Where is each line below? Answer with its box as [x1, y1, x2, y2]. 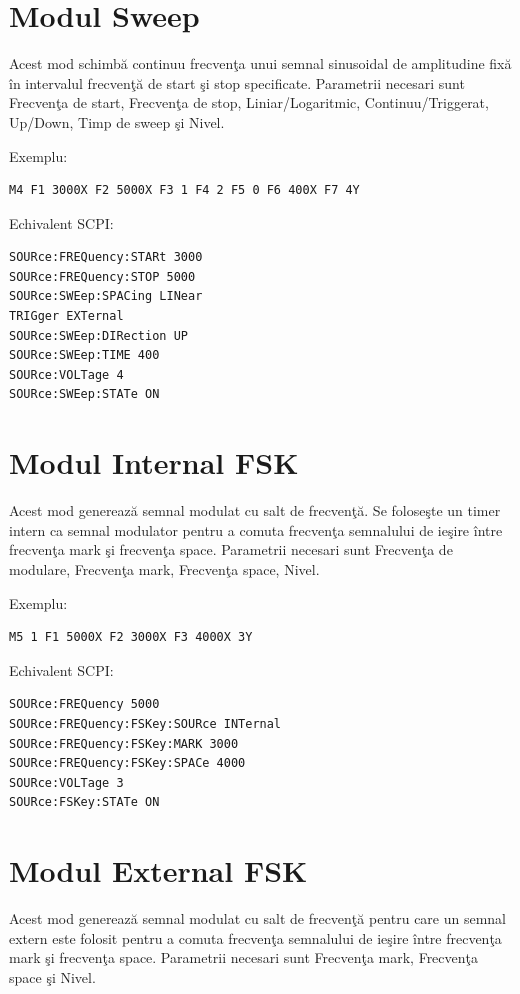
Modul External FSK [9, 850, 308, 891]
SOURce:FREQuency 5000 [9, 697, 160, 712]
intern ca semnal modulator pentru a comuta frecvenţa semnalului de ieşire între [9, 519, 503, 540]
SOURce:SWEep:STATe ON [9, 387, 160, 402]
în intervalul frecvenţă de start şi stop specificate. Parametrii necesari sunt [9, 72, 465, 93]
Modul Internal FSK [9, 442, 299, 483]
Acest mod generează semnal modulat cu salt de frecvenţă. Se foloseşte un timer [9, 500, 501, 521]
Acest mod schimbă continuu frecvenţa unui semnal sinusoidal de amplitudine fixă [9, 53, 512, 74]
